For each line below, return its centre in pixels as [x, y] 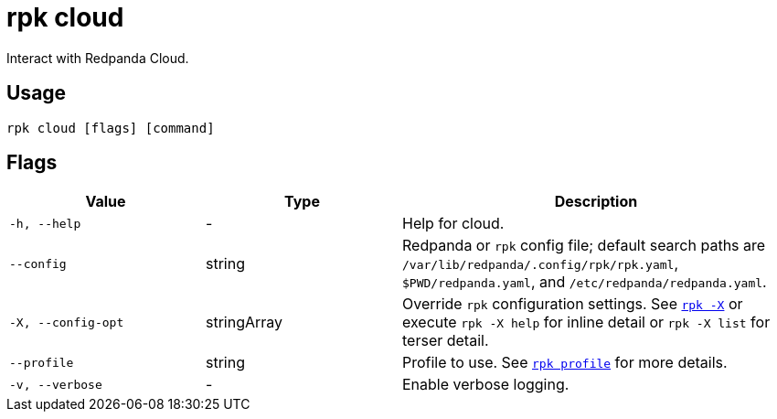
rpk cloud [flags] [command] [111, 128]
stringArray [245, 322]
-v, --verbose [56, 384]
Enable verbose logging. [486, 385]
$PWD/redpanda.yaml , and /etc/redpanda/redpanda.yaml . [585, 282]
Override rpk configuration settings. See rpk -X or [573, 304]
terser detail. [446, 341]
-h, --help [45, 223]
